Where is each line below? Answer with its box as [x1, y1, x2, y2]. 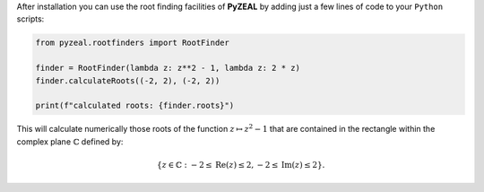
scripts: [16, 13, 45, 24]
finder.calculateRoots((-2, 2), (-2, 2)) [35, 75, 220, 85]
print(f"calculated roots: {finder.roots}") [35, 100, 235, 111]
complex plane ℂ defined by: [16, 135, 124, 147]
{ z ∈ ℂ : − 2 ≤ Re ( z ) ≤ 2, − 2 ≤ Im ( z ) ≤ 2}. [157, 160, 325, 170]
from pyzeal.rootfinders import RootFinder [35, 38, 230, 48]
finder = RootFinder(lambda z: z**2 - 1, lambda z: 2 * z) [35, 63, 300, 74]
